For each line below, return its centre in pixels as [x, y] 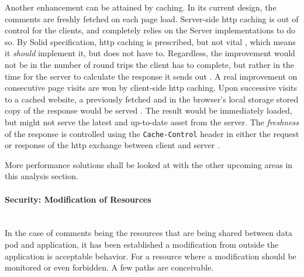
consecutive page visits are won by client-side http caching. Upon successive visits [151, 88]
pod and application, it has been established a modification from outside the [142, 244]
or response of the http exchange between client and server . [112, 145]
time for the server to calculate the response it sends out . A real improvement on [151, 76]
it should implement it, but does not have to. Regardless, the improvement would [150, 53]
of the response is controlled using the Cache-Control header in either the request [152, 133]
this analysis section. [42, 176]
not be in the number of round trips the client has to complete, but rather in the [150, 64]
